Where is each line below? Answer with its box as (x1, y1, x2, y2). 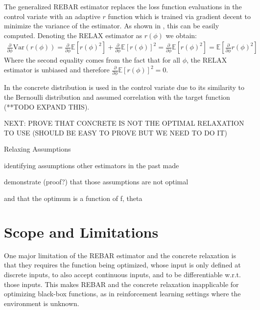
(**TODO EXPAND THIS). (4, 101, 90, 111)
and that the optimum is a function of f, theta (4, 193, 142, 203)
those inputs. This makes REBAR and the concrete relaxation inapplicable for (4, 279, 239, 289)
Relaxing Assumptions (4, 144, 71, 154)
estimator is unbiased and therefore (4, 65, 110, 74)
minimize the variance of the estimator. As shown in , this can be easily (4, 21, 219, 31)
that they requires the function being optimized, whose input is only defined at (4, 260, 241, 270)
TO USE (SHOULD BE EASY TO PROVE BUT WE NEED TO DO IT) (4, 127, 227, 137)
